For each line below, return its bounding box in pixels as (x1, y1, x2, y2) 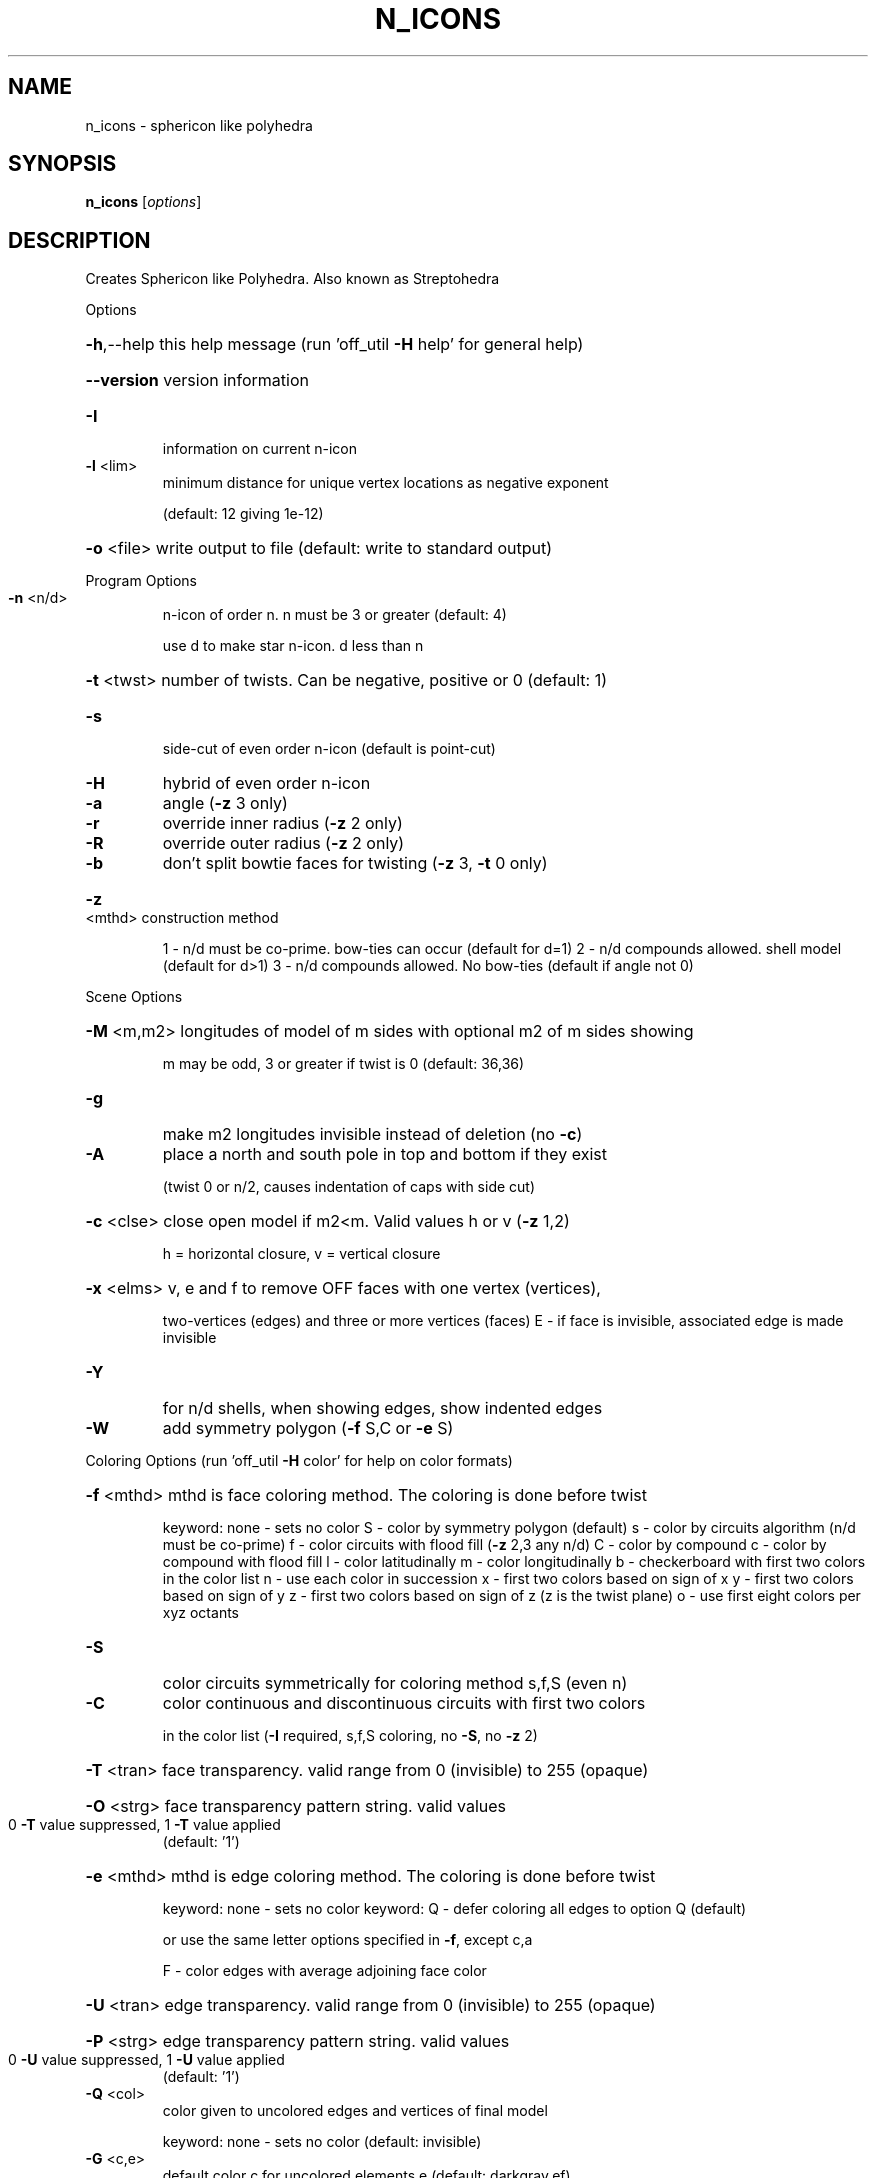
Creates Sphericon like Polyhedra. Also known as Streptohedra (85, 270, 500, 288)
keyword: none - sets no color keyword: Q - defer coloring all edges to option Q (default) (162, 1900, 747, 1918)
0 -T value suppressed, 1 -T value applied (8, 1816, 281, 1834)
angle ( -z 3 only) (162, 793, 288, 814)
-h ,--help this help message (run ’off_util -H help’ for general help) (85, 334, 584, 355)
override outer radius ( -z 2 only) (162, 833, 405, 854)
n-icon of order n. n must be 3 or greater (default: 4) (162, 606, 507, 624)
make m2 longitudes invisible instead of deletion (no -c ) (162, 1124, 583, 1145)
